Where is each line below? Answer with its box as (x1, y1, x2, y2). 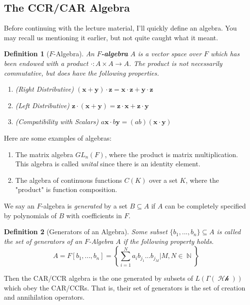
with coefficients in (66, 210, 122, 220)
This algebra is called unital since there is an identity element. (15, 159, 200, 169)
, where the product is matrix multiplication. (104, 149, 238, 159)
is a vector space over (138, 48, 202, 59)
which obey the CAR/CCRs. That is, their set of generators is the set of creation (4, 282, 246, 292)
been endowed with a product (4, 58, 88, 68)
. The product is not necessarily (129, 58, 222, 68)
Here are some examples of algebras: (4, 132, 112, 143)
